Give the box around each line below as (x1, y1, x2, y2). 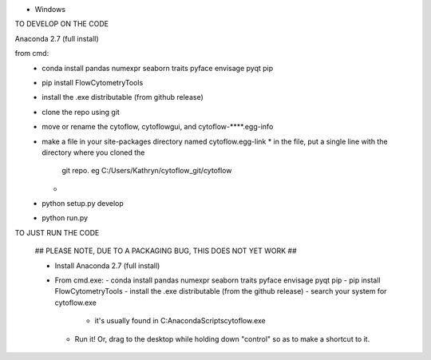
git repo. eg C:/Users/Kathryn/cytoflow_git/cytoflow (61, 166, 232, 176)
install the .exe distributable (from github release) (42, 93, 204, 102)
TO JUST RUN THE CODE (14, 227, 100, 237)
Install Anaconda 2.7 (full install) (54, 260, 160, 271)
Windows (34, 5, 66, 14)
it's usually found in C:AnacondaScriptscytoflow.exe (94, 316, 267, 326)
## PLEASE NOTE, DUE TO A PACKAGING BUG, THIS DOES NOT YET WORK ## (34, 246, 297, 255)
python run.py (42, 213, 88, 223)
